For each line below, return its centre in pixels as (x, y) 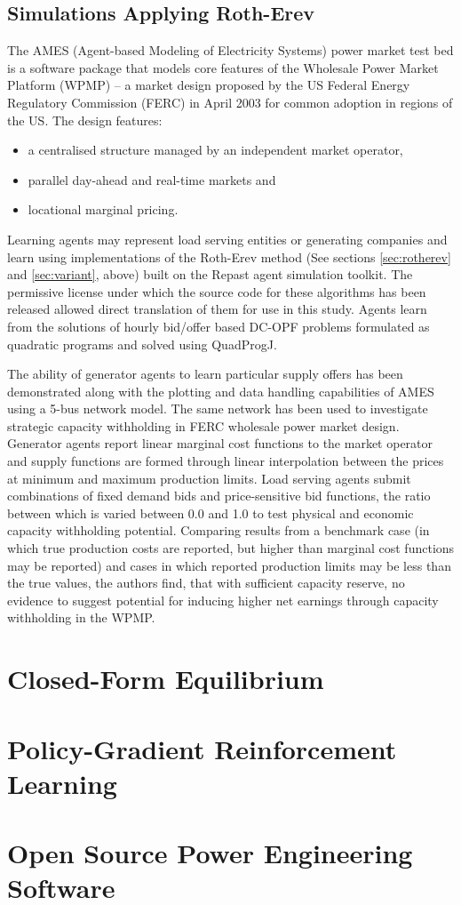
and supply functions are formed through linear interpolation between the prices (226, 461)
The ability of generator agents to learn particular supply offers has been (205, 374)
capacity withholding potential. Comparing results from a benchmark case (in (219, 530)
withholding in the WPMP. (81, 617)
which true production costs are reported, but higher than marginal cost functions (231, 548)
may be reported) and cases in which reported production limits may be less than (229, 565)
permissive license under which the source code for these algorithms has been (217, 291)
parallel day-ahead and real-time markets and (152, 179)
